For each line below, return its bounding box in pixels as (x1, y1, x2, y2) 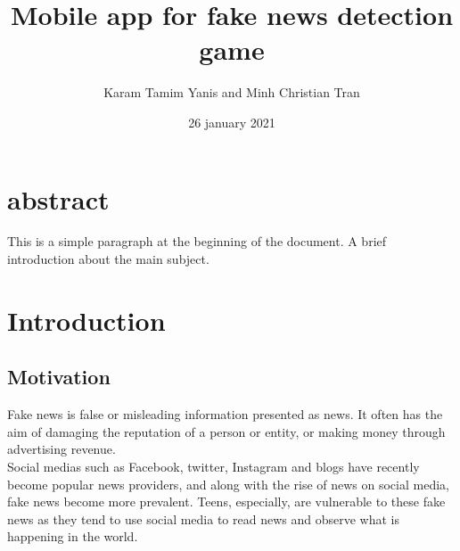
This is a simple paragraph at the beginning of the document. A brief (7, 232, 387, 251)
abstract (7, 180, 110, 217)
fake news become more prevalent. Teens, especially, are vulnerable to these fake (7, 492, 446, 511)
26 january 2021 (188, 112, 275, 131)
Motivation (7, 363, 111, 391)
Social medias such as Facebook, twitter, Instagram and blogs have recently (7, 456, 420, 475)
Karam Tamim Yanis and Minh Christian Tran (103, 83, 360, 102)
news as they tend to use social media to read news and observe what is (7, 509, 399, 528)
